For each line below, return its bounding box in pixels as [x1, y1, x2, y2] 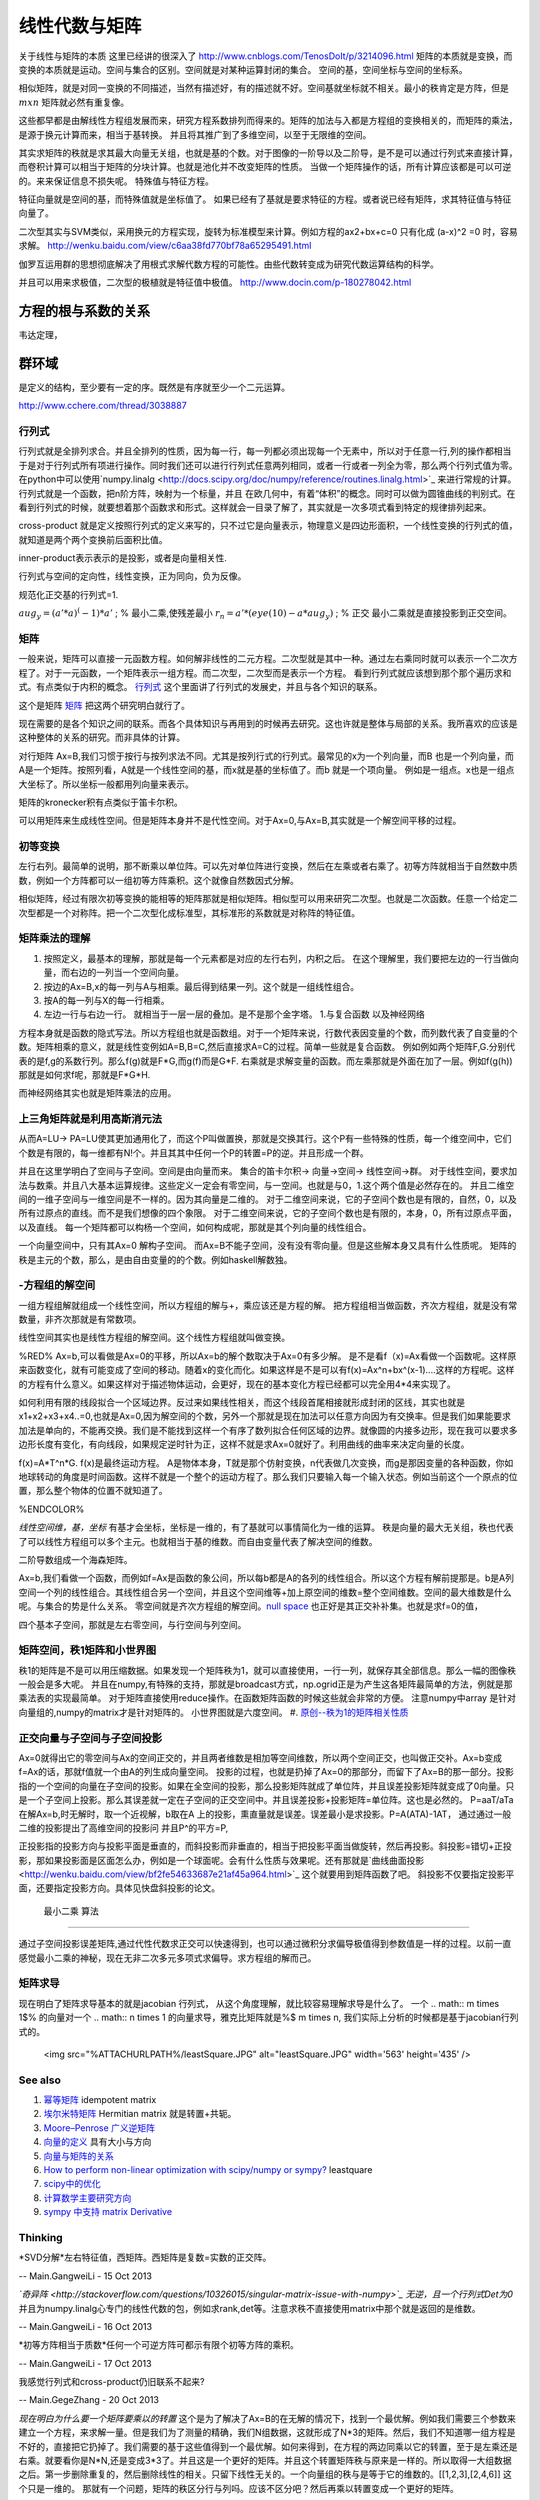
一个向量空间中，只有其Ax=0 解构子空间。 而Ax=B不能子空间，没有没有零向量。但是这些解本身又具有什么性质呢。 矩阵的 [18, 1240, 517, 1252]
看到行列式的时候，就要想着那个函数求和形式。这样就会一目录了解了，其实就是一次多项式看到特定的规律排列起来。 [18, 501, 492, 513]
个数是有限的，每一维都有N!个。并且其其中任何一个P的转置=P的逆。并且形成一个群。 [18, 1146, 369, 1159]
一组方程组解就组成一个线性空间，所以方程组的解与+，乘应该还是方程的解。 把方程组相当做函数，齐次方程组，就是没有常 [18, 1299, 518, 1311]
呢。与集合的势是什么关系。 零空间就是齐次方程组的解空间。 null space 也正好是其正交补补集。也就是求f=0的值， [18, 1600, 484, 1612]
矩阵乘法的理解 [18, 931, 91, 945]
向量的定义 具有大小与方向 [43, 2136, 152, 2148]
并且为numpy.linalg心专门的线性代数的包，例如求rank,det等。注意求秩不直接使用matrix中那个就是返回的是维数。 [18, 2302, 481, 2314]
